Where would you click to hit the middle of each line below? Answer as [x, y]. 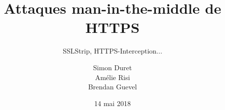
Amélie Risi [112, 77]
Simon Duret [112, 67]
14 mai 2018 [112, 103]
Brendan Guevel [112, 87]
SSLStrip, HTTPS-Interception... [112, 51]
